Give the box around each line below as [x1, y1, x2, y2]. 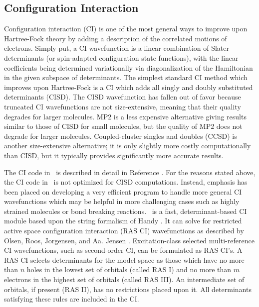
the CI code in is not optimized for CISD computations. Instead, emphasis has [4, 177, 248, 187]
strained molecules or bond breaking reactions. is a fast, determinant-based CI [4, 205, 247, 216]
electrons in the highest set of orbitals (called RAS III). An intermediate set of [4, 274, 245, 285]
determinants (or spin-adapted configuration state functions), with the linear [4, 52, 239, 63]
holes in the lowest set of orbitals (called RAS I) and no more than [26, 264, 232, 275]
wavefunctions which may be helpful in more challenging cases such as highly [4, 196, 240, 206]
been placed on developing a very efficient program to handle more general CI [4, 186, 242, 197]
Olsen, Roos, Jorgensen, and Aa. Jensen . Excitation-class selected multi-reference [4, 235, 255, 245]
